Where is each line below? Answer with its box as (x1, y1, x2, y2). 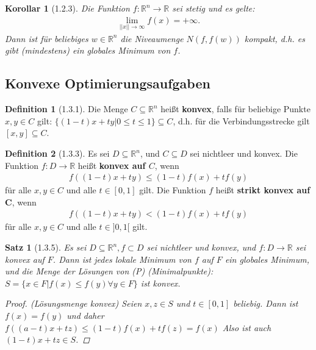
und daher (66, 309, 104, 322)
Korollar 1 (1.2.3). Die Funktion (5, 2, 130, 14)
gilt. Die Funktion (139, 184, 206, 196)
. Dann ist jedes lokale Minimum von (52, 252, 192, 265)
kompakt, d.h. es (244, 32, 305, 45)
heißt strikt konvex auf (215, 184, 311, 196)
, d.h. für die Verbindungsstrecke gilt (173, 114, 310, 127)
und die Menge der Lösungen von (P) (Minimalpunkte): (5, 265, 214, 277)
